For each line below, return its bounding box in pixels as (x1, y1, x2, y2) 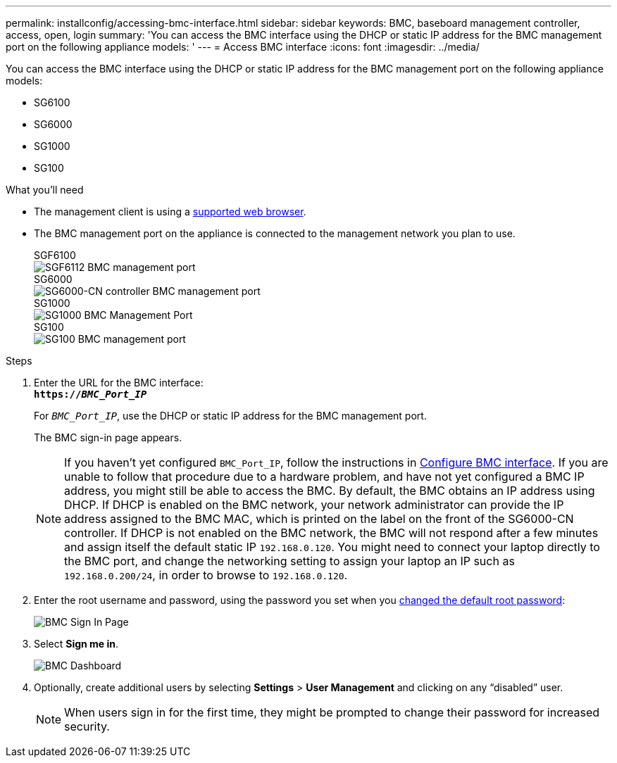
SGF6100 (34, 249, 76, 261)
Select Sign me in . (34, 638, 119, 650)
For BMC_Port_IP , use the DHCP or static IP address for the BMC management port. (34, 410, 427, 422)
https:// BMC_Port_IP (34, 389, 147, 400)
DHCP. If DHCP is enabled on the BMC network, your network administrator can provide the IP (64, 498, 564, 512)
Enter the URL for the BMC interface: (34, 377, 204, 389)
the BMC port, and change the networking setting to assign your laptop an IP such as (64, 554, 515, 568)
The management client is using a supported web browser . (34, 206, 306, 217)
